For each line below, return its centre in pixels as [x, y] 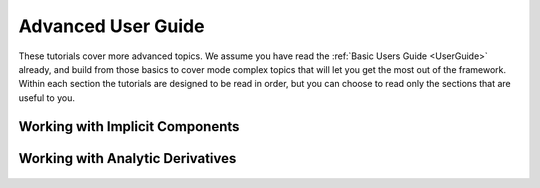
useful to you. [46, 97]
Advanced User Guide [111, 26]
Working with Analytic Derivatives [127, 158]
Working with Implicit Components [129, 126]
